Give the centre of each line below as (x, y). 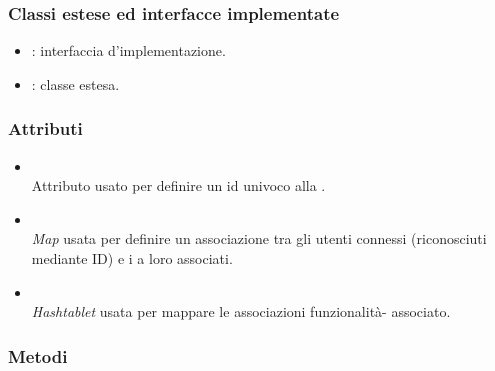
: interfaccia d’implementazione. (128, 50)
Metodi (38, 355)
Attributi (45, 128)
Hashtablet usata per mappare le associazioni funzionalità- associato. (241, 311)
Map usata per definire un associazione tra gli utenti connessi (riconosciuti (259, 238)
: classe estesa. (75, 83)
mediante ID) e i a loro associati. (132, 258)
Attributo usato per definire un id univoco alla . (178, 185)
